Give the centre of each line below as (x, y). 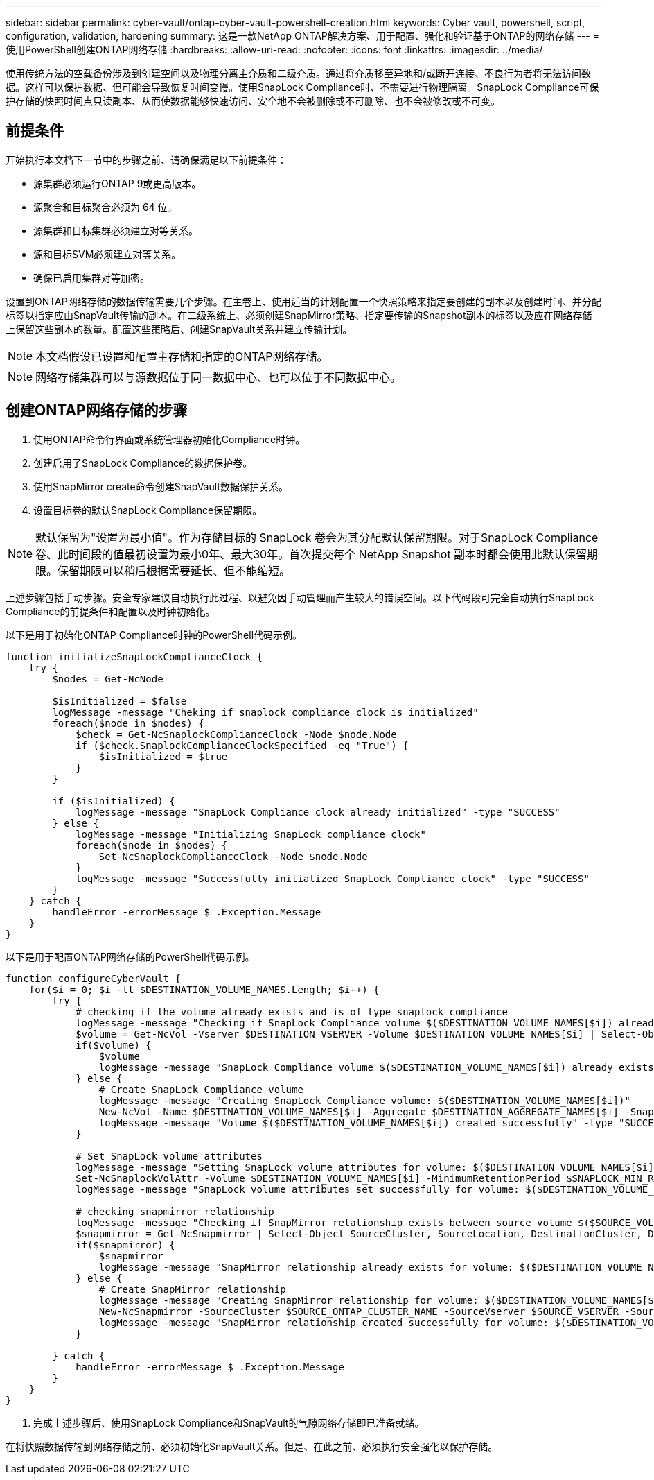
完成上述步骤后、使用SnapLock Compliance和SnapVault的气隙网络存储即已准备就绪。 (229, 1422)
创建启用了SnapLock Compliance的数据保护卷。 (143, 463)
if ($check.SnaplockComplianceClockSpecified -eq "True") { (242, 745)
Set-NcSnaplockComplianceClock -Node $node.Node (233, 856)
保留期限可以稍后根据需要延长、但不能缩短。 (174, 570)
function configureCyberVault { (93, 978)
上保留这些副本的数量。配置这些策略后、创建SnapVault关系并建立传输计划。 (179, 329)
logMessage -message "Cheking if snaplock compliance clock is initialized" (265, 712)
